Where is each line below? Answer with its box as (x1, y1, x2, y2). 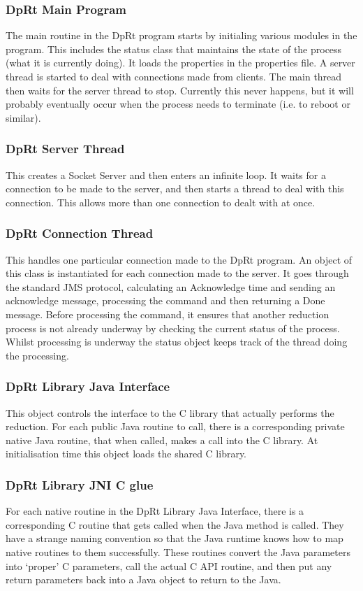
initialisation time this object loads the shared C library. (6, 446, 247, 461)
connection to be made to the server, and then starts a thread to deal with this (6, 181, 344, 196)
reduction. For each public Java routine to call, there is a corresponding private (6, 419, 345, 434)
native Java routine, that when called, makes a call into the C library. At (6, 432, 318, 447)
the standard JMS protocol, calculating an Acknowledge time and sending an (6, 279, 336, 294)
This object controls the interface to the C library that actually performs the (6, 405, 334, 420)
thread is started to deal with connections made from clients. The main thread (6, 69, 342, 83)
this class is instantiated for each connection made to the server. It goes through (6, 266, 349, 280)
